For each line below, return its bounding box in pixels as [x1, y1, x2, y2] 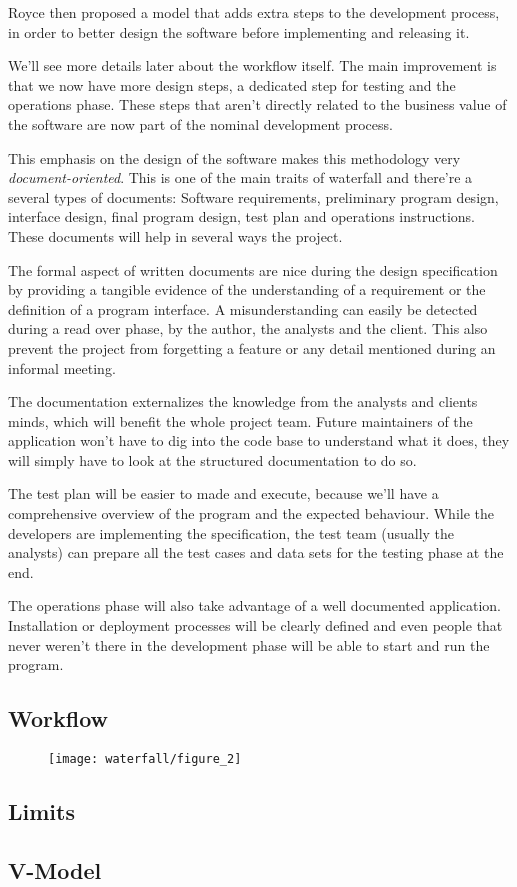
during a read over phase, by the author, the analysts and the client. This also [8, 318, 488, 339]
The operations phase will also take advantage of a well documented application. [8, 595, 501, 616]
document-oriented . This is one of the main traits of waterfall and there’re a [8, 167, 473, 188]
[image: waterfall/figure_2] [48, 752, 242, 767]
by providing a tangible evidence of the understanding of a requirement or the [8, 279, 486, 300]
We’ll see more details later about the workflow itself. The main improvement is [8, 55, 497, 76]
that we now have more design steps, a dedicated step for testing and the [8, 74, 456, 95]
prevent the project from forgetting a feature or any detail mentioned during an [8, 337, 496, 358]
